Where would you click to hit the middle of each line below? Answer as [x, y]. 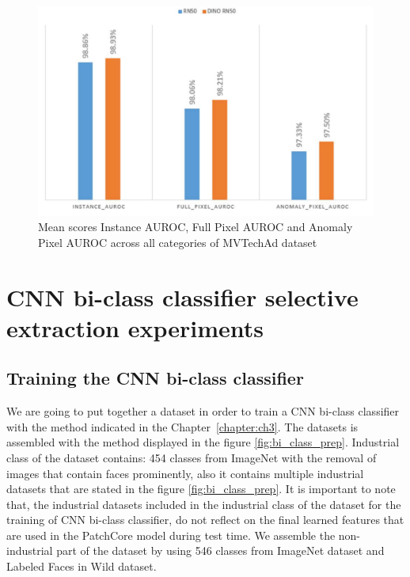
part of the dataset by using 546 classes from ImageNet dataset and [220, 550]
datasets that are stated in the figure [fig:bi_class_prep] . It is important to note [201, 489]
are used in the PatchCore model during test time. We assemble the [171, 535]
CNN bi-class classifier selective [182, 296]
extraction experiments [135, 327]
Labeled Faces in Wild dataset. [82, 566]
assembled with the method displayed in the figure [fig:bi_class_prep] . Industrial [203, 442]
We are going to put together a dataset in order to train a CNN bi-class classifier [203, 411]
